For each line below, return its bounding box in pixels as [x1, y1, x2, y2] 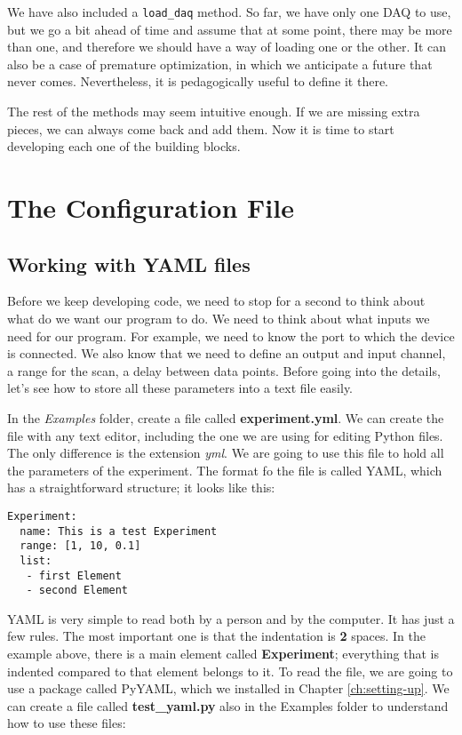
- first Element [26, 569, 122, 582]
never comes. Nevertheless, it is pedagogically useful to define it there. [7, 72, 389, 91]
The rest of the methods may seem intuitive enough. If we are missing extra [7, 102, 420, 121]
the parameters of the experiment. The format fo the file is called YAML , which [7, 460, 442, 479]
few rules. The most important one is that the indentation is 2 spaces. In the [7, 627, 426, 645]
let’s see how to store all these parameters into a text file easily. [7, 379, 354, 397]
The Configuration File [7, 189, 294, 225]
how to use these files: [7, 714, 126, 732]
